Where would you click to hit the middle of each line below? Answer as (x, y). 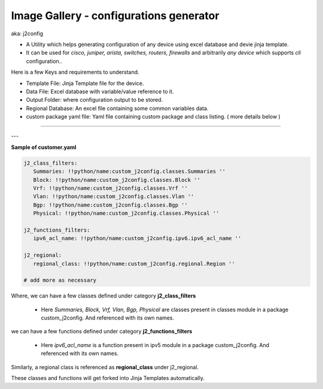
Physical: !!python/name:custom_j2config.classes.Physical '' (126, 213)
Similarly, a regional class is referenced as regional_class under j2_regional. (105, 367)
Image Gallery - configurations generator (115, 16)
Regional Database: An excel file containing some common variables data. (117, 108)
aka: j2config (27, 34)
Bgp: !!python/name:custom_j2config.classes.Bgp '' (110, 205)
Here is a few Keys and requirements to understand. (75, 72)
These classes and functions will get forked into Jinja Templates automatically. (108, 378)
